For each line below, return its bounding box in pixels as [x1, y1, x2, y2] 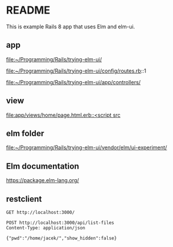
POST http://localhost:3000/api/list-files [6, 220, 115, 226]
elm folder [6, 128, 45, 139]
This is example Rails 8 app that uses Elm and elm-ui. [6, 23, 135, 30]
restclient [6, 194, 42, 204]
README [6, 4, 51, 17]
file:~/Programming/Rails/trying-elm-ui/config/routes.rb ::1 [6, 67, 147, 74]
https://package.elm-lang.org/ [6, 177, 79, 184]
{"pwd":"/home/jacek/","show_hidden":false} [6, 235, 117, 241]
